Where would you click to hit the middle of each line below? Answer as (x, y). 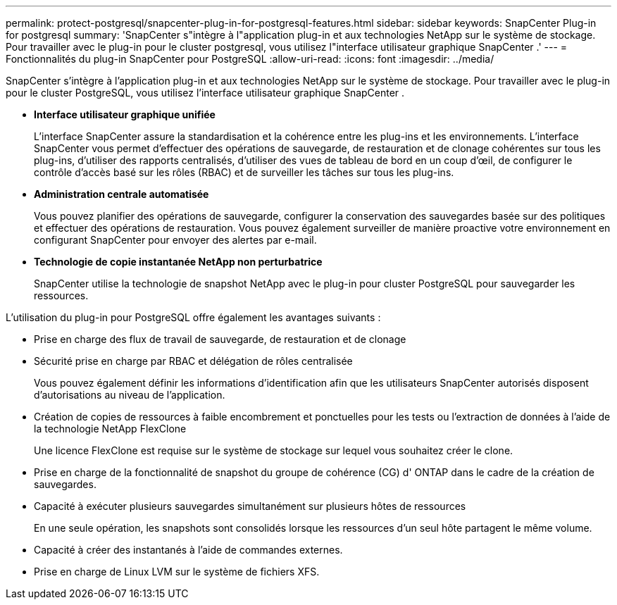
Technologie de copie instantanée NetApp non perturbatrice (178, 262)
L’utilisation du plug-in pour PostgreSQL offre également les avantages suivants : (193, 317)
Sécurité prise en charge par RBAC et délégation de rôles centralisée (193, 361)
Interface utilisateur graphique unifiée (125, 114)
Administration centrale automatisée (121, 194)
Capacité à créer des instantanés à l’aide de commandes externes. (188, 550)
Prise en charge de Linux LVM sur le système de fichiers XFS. (177, 572)
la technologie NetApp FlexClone (110, 429)
